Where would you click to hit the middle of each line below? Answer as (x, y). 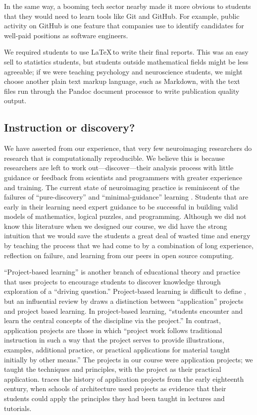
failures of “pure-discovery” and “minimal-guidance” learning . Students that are (126, 197)
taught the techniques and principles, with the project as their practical (113, 369)
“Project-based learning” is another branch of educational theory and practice (122, 272)
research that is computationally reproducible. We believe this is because (114, 158)
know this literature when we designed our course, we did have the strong (116, 226)
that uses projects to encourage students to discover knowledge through (112, 281)
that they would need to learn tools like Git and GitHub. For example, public (122, 16)
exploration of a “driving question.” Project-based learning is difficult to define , (125, 291)
